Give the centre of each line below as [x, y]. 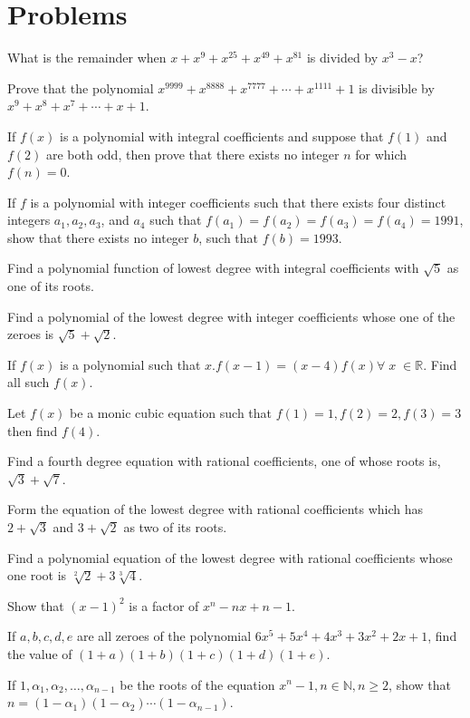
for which [381, 154]
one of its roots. [51, 286]
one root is [37, 575]
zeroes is [31, 334]
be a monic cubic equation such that [171, 413]
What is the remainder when [87, 58]
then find [33, 430]
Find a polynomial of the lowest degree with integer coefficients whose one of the [231, 316]
